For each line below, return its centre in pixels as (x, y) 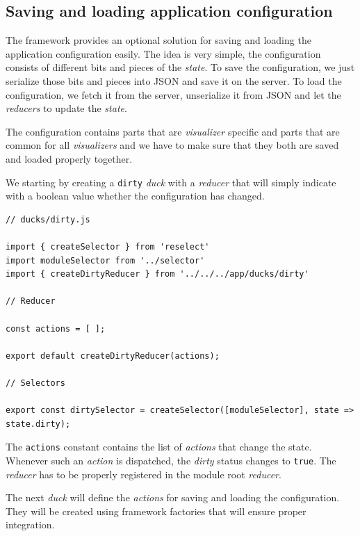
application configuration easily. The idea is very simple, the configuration (163, 53)
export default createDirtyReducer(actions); (113, 356)
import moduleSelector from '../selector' (105, 260)
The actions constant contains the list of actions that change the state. (159, 447)
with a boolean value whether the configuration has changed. (135, 196)
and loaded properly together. (69, 158)
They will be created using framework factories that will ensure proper (156, 511)
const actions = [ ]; (56, 328)
